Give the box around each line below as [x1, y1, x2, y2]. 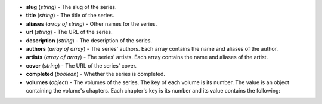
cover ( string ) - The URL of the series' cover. [26, 62, 137, 69]
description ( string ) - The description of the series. [26, 36, 152, 44]
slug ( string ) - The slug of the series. [26, 4, 117, 10]
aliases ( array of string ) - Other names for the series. [26, 20, 157, 27]
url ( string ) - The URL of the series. [26, 29, 113, 36]
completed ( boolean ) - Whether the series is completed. [26, 71, 165, 78]
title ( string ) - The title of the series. [26, 12, 114, 19]
